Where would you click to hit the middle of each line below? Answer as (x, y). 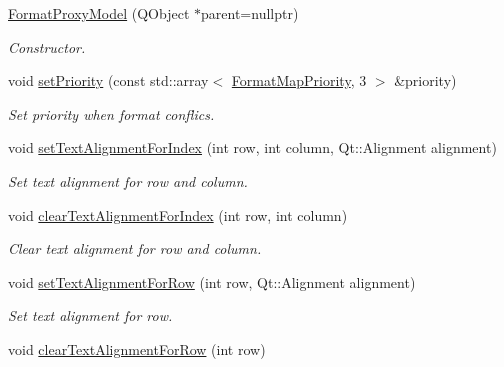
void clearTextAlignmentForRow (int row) (137, 348)
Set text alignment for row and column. (128, 180)
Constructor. (47, 46)
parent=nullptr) (250, 13)
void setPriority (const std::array (108, 80)
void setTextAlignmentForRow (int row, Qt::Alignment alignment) (212, 281)
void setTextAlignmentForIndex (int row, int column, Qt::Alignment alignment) (252, 147)
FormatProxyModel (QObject (99, 13)
